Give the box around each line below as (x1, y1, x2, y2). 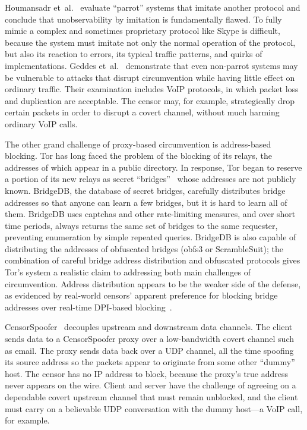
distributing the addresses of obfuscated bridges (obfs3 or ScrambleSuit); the (5, 242, 283, 255)
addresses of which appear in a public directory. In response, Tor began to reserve (5, 161, 302, 173)
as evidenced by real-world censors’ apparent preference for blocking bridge (5, 289, 278, 302)
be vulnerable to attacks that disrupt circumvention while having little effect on (5, 71, 295, 83)
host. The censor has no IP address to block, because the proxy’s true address (5, 367, 289, 379)
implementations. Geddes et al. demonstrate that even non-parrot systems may (5, 59, 298, 71)
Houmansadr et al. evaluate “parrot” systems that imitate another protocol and (5, 1, 300, 13)
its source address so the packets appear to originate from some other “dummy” (5, 356, 295, 368)
